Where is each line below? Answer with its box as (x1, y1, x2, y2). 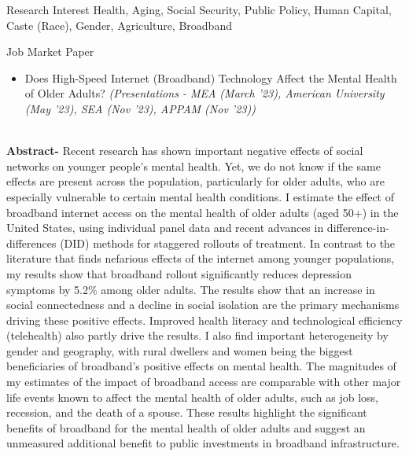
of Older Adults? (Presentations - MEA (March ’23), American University (24, 85, 385, 101)
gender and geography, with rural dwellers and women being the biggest (6, 342, 353, 359)
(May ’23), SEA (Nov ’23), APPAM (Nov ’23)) (24, 100, 256, 116)
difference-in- (326, 219, 389, 236)
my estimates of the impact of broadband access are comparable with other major (6, 373, 401, 390)
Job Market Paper (6, 43, 94, 60)
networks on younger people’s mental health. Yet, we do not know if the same (6, 157, 381, 174)
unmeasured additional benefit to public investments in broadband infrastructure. (6, 435, 400, 451)
